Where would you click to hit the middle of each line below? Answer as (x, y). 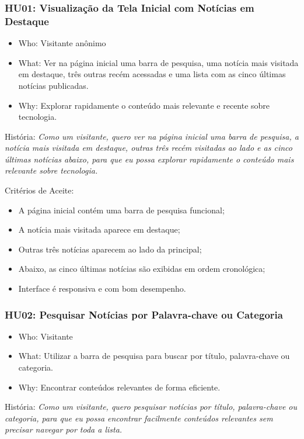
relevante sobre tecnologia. (51, 170)
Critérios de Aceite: (39, 190)
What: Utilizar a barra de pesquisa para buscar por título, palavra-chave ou (154, 356)
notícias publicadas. (53, 85)
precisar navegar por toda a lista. (64, 429)
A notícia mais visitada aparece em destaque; (99, 229)
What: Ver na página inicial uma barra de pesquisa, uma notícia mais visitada (158, 62)
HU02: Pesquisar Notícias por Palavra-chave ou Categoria (144, 314)
